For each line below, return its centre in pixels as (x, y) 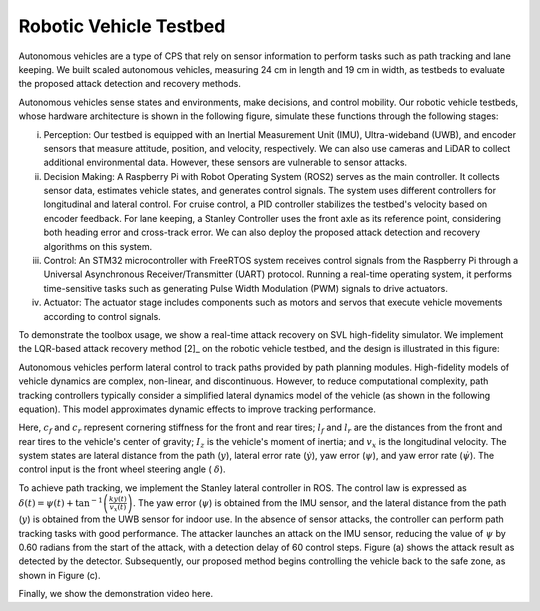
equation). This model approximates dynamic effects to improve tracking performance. (197, 409)
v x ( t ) (118, 507)
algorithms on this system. (98, 246)
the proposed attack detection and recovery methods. (130, 84)
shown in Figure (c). (59, 575)
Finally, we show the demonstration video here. (116, 594)
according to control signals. (102, 316)
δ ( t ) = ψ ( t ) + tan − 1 (61, 502)
